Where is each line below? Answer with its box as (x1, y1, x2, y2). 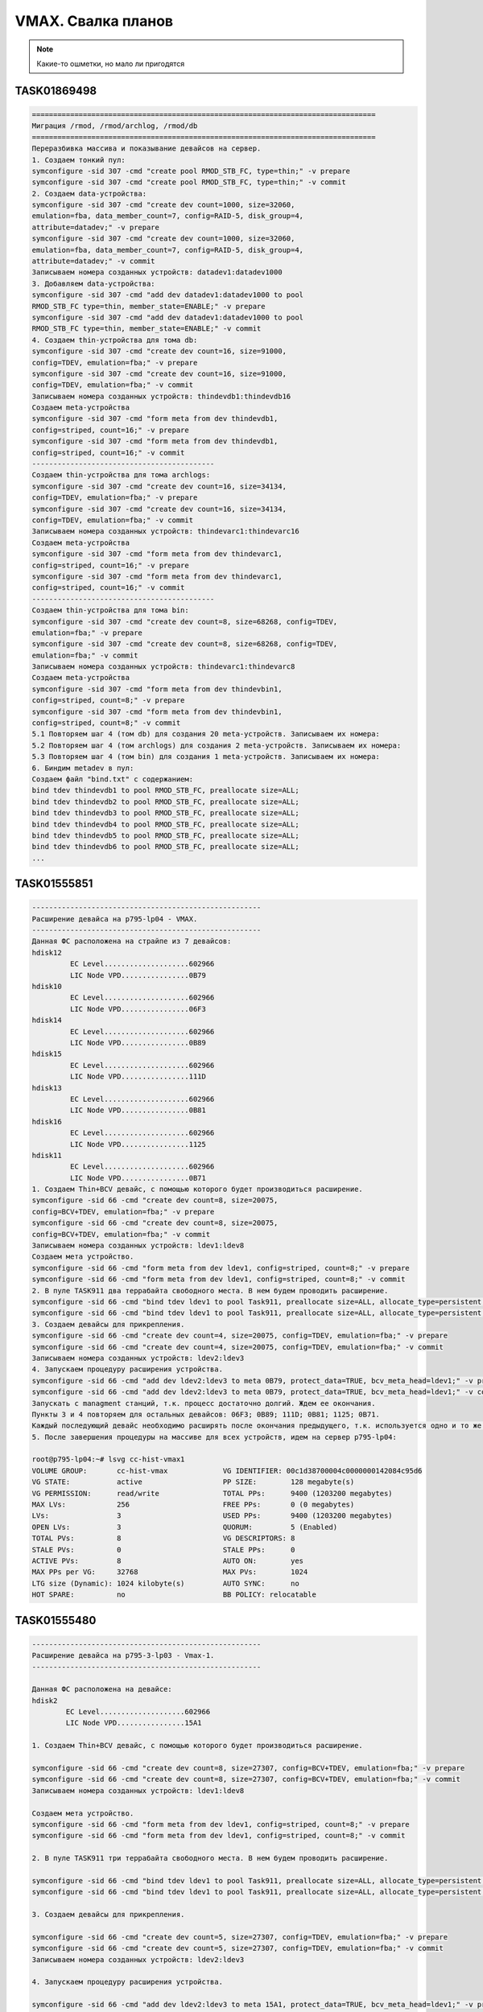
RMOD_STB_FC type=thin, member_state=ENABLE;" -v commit (31, 324, 262, 333)
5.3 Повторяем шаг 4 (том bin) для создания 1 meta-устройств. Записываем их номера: (31, 752, 380, 761)
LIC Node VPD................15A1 (65, 1718, 202, 1728)
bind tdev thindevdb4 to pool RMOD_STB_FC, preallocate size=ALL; (31, 819, 299, 829)
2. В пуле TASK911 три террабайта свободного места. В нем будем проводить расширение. (31, 1853, 389, 1863)
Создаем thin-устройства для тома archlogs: (31, 471, 211, 480)
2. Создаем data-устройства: (31, 189, 147, 198)
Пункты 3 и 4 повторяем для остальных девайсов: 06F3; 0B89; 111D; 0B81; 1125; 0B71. (31, 1409, 380, 1419)
